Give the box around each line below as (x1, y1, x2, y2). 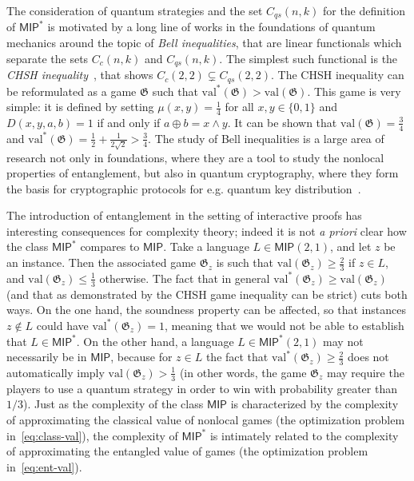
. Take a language (163, 238, 249, 255)
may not (323, 332, 364, 349)
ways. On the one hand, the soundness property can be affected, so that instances (6, 301, 406, 318)
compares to (80, 238, 140, 255)
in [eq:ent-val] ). (6, 458, 82, 475)
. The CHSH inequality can (271, 66, 404, 83)
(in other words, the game (179, 364, 307, 380)
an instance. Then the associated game (6, 254, 197, 271)
